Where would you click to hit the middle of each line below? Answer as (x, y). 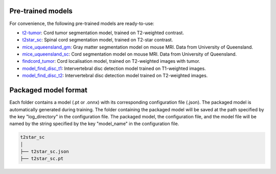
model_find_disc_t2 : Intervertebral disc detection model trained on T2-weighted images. (115, 76)
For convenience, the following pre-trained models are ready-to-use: (82, 23)
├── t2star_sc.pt (42, 159)
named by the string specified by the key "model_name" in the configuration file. (94, 124)
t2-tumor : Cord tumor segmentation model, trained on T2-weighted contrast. (103, 33)
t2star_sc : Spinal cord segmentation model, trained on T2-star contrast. (98, 40)
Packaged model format (49, 90)
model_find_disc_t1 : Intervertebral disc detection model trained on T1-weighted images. (114, 68)
